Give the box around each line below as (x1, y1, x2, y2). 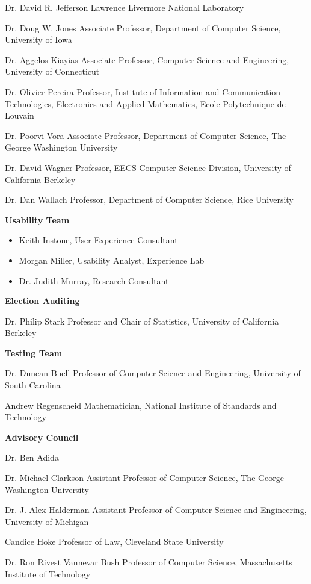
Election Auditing (5, 294, 80, 307)
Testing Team (5, 346, 63, 359)
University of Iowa (5, 33, 72, 46)
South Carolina (5, 379, 61, 391)
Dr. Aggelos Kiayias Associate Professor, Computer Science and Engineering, (5, 53, 289, 66)
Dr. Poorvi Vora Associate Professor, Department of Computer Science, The (5, 129, 286, 141)
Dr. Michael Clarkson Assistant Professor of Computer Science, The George (5, 471, 284, 484)
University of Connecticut (5, 65, 100, 78)
